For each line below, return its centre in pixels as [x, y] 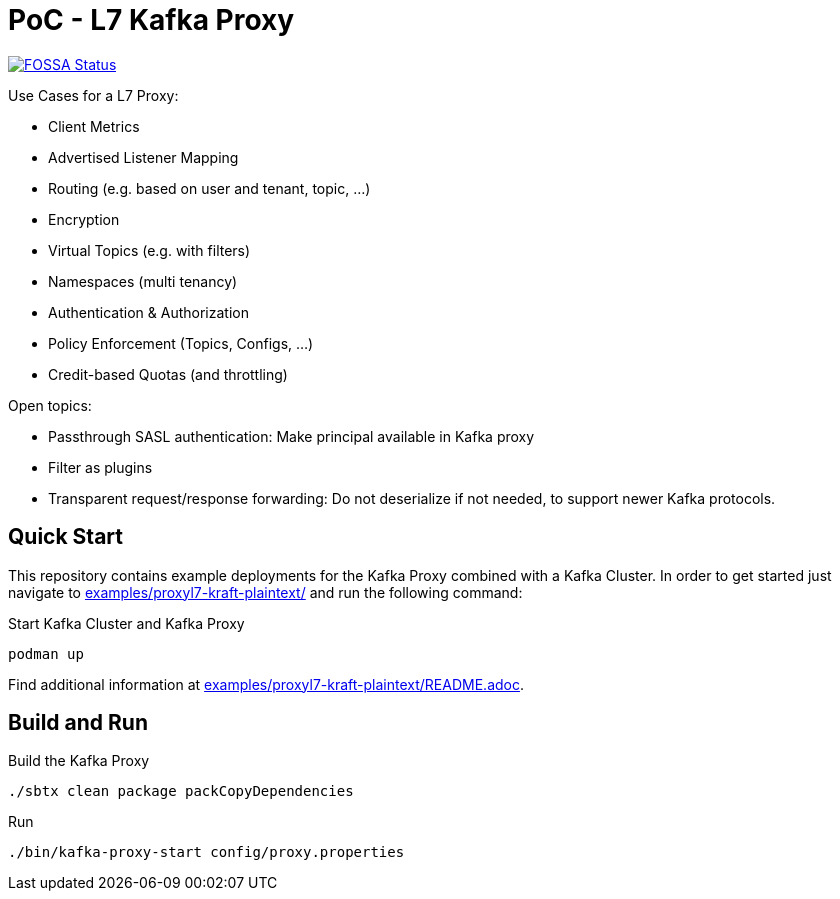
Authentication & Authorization [148, 312]
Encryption [84, 219]
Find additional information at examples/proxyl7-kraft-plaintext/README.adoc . [266, 684]
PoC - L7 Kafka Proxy [151, 20]
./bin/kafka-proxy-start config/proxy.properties [206, 852]
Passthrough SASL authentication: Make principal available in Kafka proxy [291, 436]
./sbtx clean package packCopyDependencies [181, 791]
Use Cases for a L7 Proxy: [93, 95]
